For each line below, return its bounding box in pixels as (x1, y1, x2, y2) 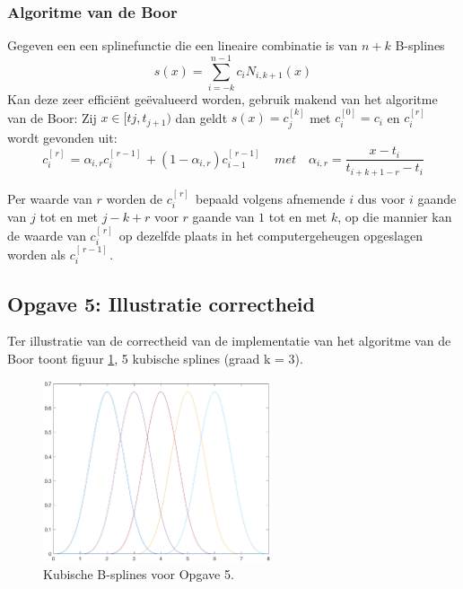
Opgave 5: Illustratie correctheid (7, 289, 315, 317)
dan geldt (175, 108, 228, 127)
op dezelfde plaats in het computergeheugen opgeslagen (118, 225, 423, 244)
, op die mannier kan (337, 207, 452, 226)
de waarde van (7, 225, 86, 244)
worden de (106, 189, 163, 207)
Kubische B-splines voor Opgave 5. (43, 565, 234, 584)
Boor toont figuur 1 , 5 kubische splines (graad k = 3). (7, 348, 303, 367)
